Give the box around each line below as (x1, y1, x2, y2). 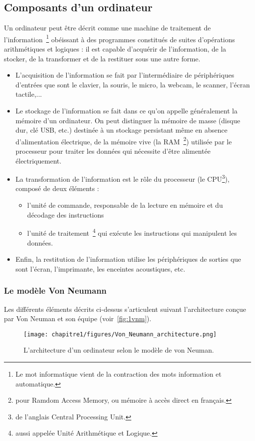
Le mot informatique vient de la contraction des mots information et (15, 368, 222, 379)
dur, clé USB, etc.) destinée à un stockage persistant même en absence (15, 125, 228, 135)
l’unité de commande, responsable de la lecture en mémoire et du (27, 200, 223, 210)
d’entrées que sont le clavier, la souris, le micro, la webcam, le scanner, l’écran (15, 79, 250, 89)
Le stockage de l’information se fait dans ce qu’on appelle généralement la (15, 106, 238, 116)
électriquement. (15, 155, 62, 165)
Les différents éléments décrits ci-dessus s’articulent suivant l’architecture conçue (4, 303, 246, 314)
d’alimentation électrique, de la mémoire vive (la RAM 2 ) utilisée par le (15, 135, 232, 146)
